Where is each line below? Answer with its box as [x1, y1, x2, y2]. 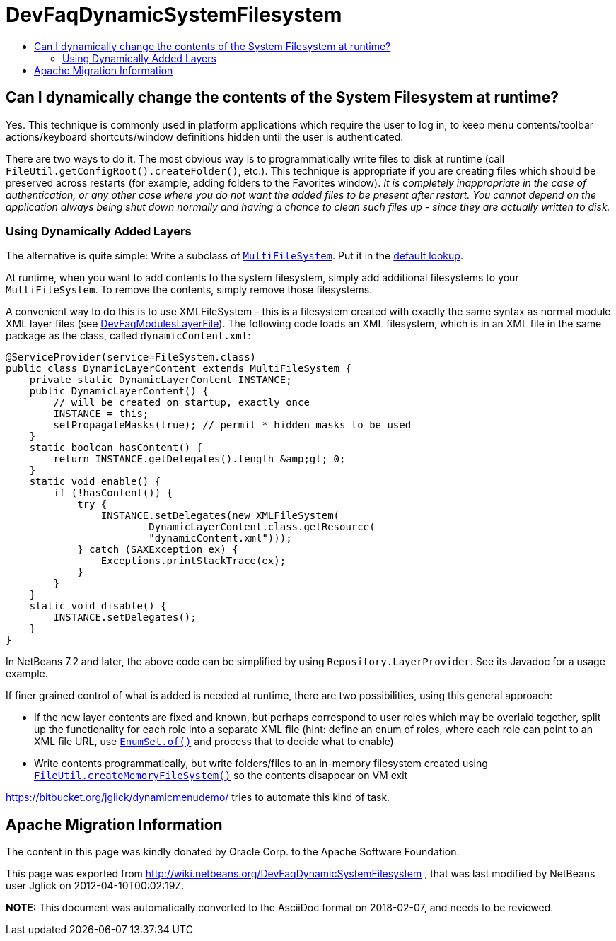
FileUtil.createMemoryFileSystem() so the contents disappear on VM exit [34, 769, 408, 782]
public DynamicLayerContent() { [29, 385, 209, 397]
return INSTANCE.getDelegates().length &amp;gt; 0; [53, 453, 346, 465]
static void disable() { [29, 600, 167, 612]
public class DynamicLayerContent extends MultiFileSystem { [6, 363, 351, 375]
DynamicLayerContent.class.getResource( [149, 521, 376, 533]
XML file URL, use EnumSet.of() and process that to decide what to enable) [34, 735, 394, 748]
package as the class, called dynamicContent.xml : [6, 329, 251, 342]
